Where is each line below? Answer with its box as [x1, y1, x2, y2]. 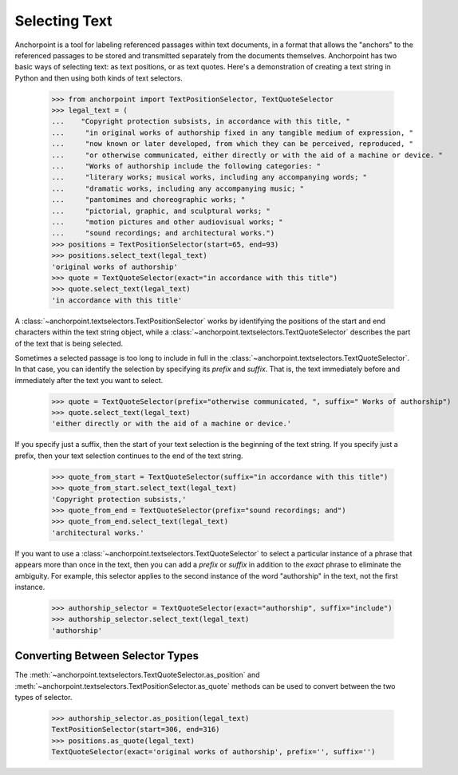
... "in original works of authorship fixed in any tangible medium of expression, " [51, 128, 414, 137]
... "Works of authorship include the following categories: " [51, 162, 322, 171]
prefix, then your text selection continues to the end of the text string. [14, 451, 243, 461]
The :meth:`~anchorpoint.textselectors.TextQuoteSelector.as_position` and [14, 670, 260, 680]
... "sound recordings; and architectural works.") [51, 228, 275, 238]
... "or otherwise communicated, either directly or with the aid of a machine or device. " [51, 150, 443, 160]
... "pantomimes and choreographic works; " [51, 196, 246, 204]
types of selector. [14, 692, 73, 702]
